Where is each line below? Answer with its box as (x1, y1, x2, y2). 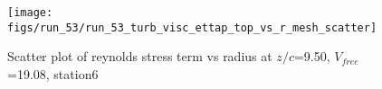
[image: (7, 6, 53, 19)
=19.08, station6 (7, 64, 99, 83)
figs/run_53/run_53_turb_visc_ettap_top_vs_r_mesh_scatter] (7, 21, 377, 34)
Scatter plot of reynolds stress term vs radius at (7, 47, 272, 66)
